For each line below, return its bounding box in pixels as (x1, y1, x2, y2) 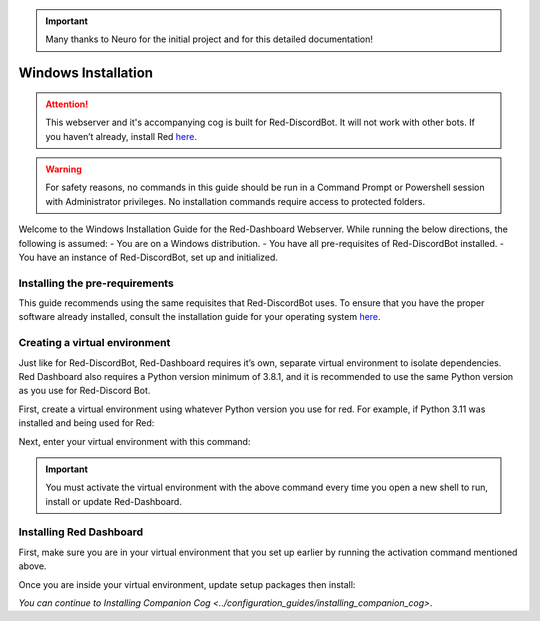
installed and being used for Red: (18, 417, 155, 429)
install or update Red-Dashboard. (45, 495, 182, 507)
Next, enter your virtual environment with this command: (18, 435, 251, 447)
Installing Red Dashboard (18, 525, 144, 539)
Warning (45, 163, 82, 175)
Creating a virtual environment (18, 336, 171, 350)
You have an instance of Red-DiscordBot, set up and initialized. (18, 251, 279, 263)
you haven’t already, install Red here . (45, 130, 198, 142)
